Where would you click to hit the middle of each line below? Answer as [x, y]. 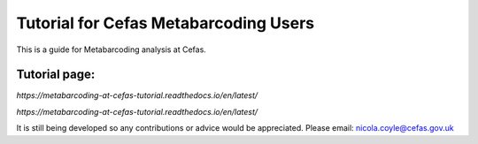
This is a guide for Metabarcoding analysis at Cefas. [112, 49]
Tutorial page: [56, 75]
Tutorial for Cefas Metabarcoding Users [165, 23]
